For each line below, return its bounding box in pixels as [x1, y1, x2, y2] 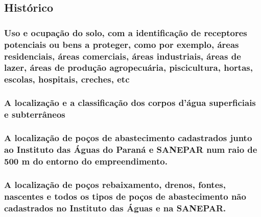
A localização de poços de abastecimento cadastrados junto [4, 131, 252, 144]
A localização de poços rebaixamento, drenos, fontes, [4, 178, 226, 191]
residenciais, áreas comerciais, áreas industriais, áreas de [4, 49, 241, 62]
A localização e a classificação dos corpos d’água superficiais [4, 96, 256, 109]
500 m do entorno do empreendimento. [4, 154, 168, 167]
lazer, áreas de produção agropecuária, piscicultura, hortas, [4, 61, 253, 74]
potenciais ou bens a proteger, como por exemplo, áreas [4, 38, 239, 50]
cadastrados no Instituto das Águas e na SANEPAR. [4, 201, 226, 214]
